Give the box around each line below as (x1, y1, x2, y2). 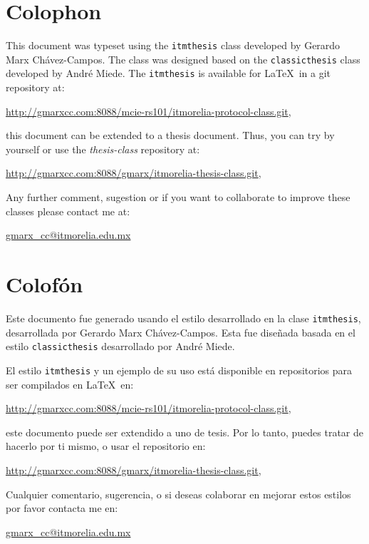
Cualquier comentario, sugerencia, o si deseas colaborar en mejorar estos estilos (6, 486, 351, 501)
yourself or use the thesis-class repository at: (6, 141, 200, 156)
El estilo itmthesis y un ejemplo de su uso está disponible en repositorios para (6, 362, 353, 377)
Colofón (6, 270, 83, 299)
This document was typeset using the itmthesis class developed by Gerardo (6, 38, 341, 53)
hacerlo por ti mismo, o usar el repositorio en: (6, 438, 206, 453)
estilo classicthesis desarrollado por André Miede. (6, 339, 235, 354)
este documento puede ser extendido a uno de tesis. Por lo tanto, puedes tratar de (6, 424, 363, 439)
